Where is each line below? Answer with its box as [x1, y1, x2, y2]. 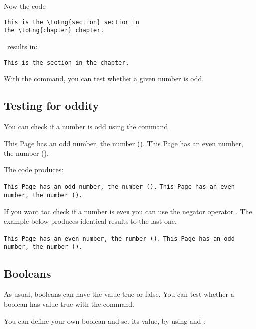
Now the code [4, 1, 46, 11]
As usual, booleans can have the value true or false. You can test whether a [4, 289, 234, 299]
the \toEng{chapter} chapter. [4, 27, 104, 34]
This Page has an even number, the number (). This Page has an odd [4, 235, 235, 242]
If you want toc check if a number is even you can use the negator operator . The [4, 206, 252, 216]
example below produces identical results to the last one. [4, 216, 177, 226]
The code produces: [4, 164, 64, 174]
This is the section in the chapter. [4, 59, 129, 66]
